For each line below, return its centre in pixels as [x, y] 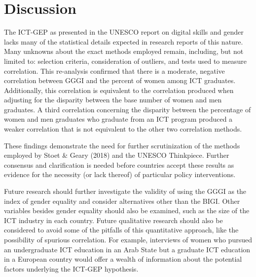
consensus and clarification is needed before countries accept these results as [119, 164]
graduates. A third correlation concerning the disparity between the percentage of [128, 109]
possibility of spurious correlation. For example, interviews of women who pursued [128, 239]
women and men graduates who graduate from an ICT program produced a [118, 119]
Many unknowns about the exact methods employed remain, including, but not [124, 51]
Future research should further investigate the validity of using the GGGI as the [125, 191]
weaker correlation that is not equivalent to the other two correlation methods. [123, 129]
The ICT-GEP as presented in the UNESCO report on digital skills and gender [124, 32]
